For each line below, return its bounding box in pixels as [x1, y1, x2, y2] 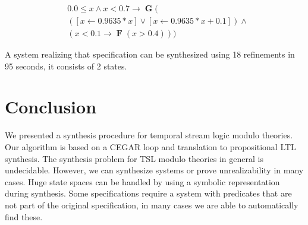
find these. [5, 210, 43, 223]
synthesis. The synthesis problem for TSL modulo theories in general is [5, 152, 263, 164]
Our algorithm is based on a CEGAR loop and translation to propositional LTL [5, 141, 296, 153]
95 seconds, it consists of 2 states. [5, 59, 127, 72]
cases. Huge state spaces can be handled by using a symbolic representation [5, 175, 280, 188]
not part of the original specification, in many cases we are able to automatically [5, 198, 298, 211]
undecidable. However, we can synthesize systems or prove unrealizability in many [5, 164, 304, 176]
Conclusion [5, 94, 97, 119]
